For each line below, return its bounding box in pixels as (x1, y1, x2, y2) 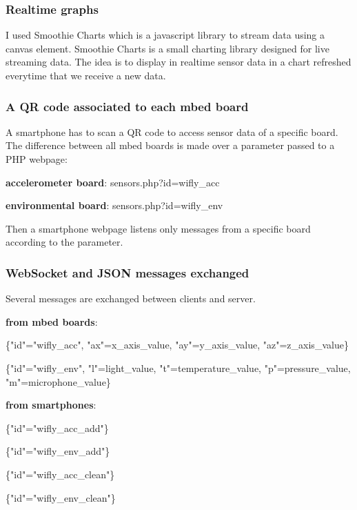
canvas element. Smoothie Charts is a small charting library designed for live (6, 41, 329, 55)
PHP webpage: (6, 152, 68, 166)
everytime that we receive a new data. (6, 68, 166, 82)
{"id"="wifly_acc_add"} (6, 420, 109, 435)
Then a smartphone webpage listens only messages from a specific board (6, 221, 311, 235)
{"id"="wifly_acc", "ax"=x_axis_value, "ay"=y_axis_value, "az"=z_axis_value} (6, 337, 349, 352)
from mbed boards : (6, 314, 98, 328)
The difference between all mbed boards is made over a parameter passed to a (6, 138, 335, 153)
